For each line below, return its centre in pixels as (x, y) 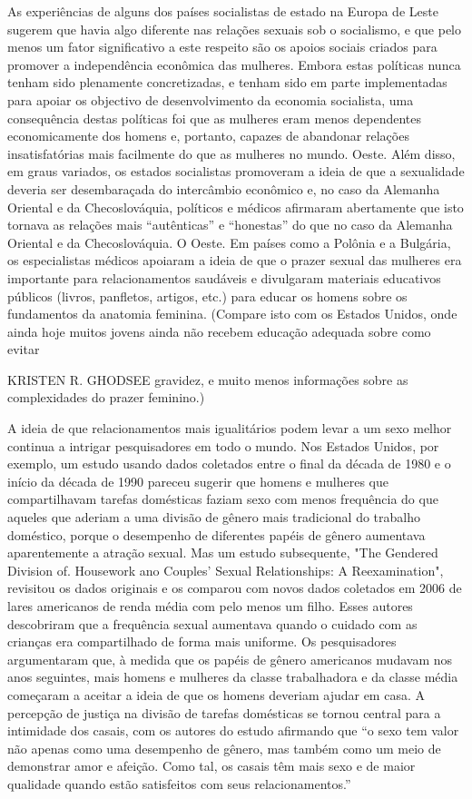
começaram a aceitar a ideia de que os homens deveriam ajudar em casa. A (216, 694)
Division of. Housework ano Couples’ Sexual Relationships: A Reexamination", (226, 570)
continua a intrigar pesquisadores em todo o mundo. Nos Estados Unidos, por (223, 445)
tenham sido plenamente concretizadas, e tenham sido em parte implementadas (227, 82)
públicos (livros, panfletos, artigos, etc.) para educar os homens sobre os (207, 296)
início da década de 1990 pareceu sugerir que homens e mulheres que (198, 481)
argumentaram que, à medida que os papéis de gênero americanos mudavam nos (230, 659)
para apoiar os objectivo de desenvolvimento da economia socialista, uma (211, 99)
